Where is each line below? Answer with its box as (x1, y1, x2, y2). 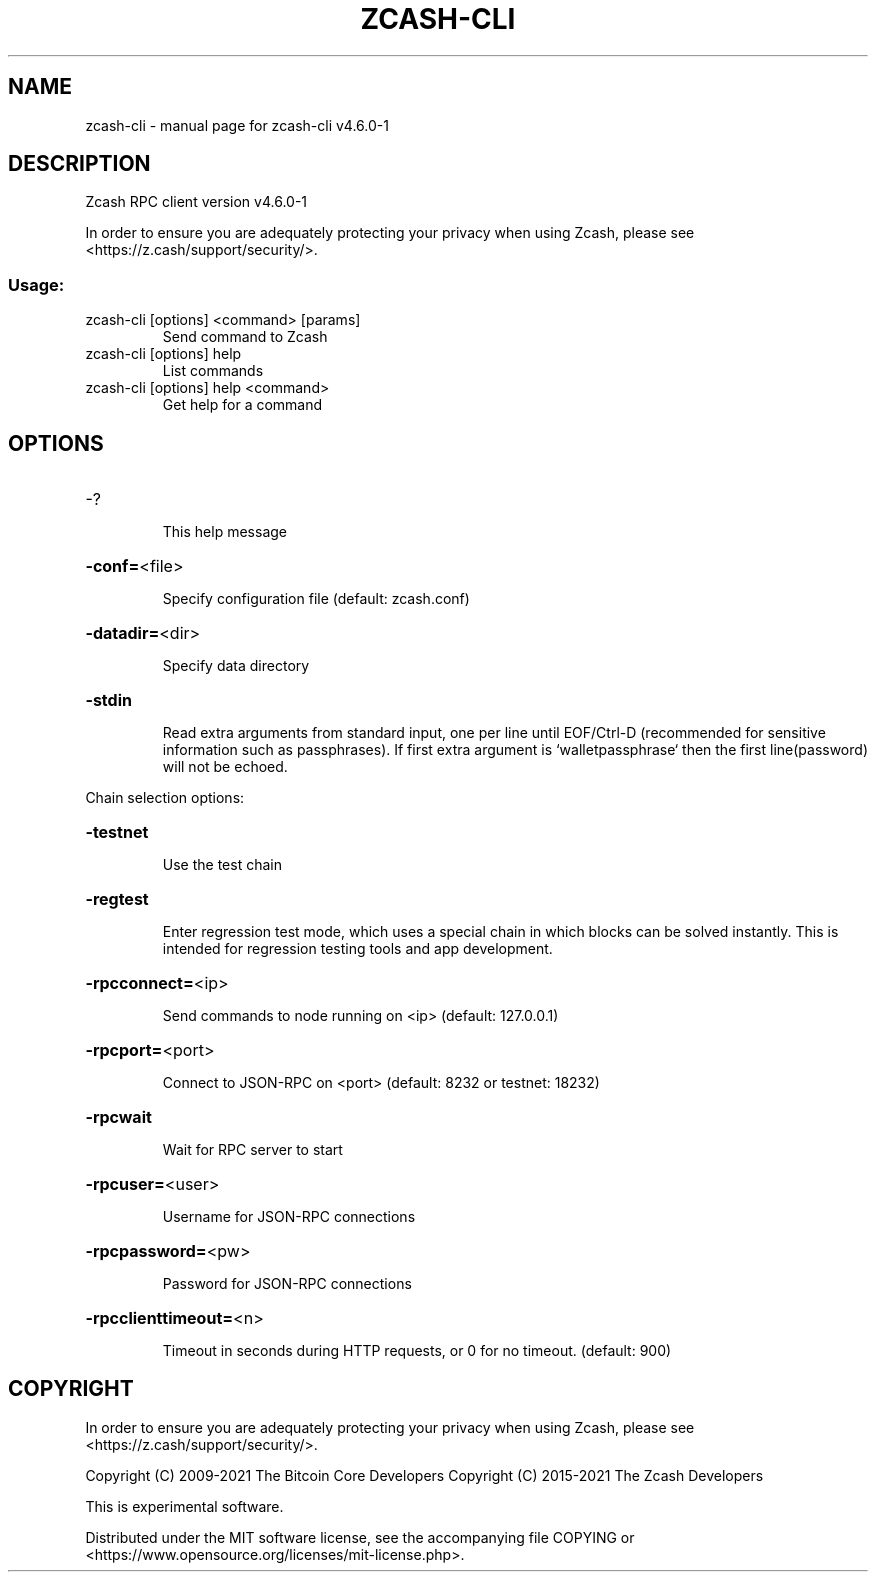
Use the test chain (162, 856, 282, 874)
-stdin (85, 690, 132, 711)
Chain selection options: (85, 789, 245, 807)
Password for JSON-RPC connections (162, 1275, 412, 1293)
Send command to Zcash (162, 328, 328, 346)
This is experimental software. (85, 1497, 284, 1515)
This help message (162, 523, 287, 541)
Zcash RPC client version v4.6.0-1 (85, 193, 308, 211)
